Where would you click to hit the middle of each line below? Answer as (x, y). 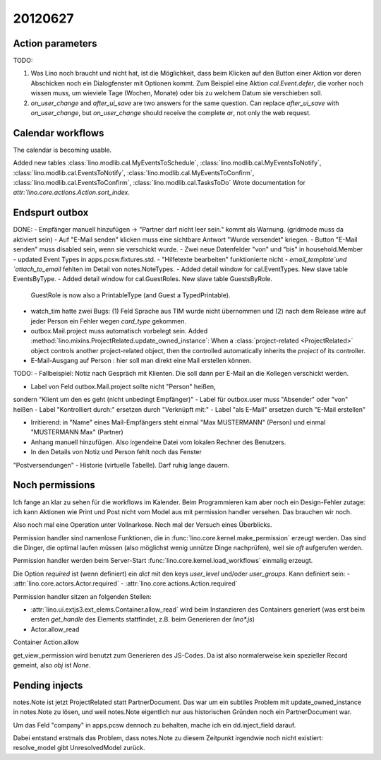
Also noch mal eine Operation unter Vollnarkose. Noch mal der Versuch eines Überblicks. (143, 525)
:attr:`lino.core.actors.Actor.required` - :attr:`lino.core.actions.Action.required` (125, 583)
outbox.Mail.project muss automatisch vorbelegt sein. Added (119, 331)
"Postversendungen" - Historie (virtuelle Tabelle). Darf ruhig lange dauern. (121, 465)
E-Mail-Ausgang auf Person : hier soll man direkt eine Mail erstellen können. (141, 361)
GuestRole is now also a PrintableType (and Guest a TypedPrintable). (131, 295)
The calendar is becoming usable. (62, 150)
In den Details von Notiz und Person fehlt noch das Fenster (116, 452)
